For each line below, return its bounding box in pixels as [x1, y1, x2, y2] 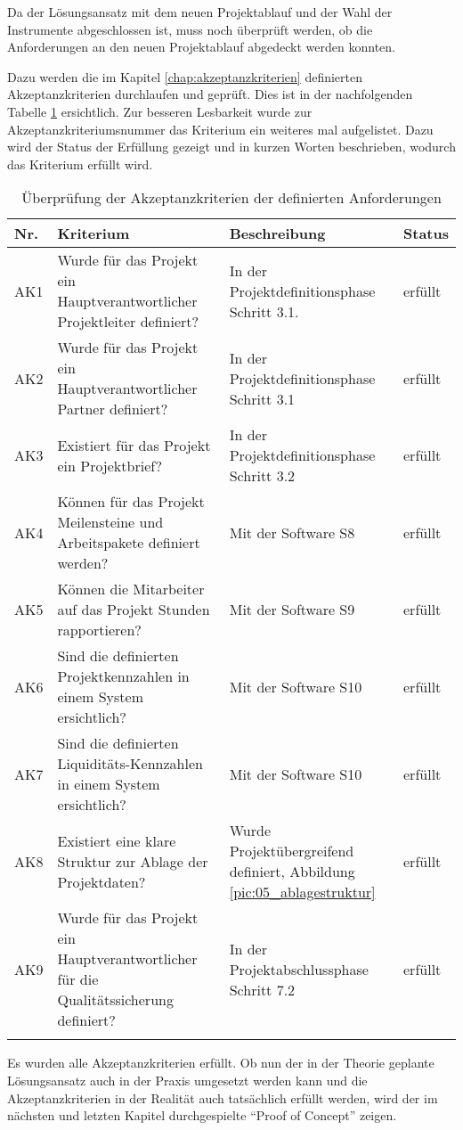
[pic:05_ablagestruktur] [229, 881, 376, 903]
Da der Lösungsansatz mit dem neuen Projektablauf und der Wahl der [7, 3, 393, 20]
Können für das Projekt [57, 491, 205, 512]
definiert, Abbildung [229, 861, 355, 882]
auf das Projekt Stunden [57, 599, 210, 620]
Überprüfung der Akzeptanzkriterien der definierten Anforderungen [21, 187, 442, 209]
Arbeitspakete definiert [57, 532, 200, 553]
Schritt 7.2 [229, 979, 296, 1000]
